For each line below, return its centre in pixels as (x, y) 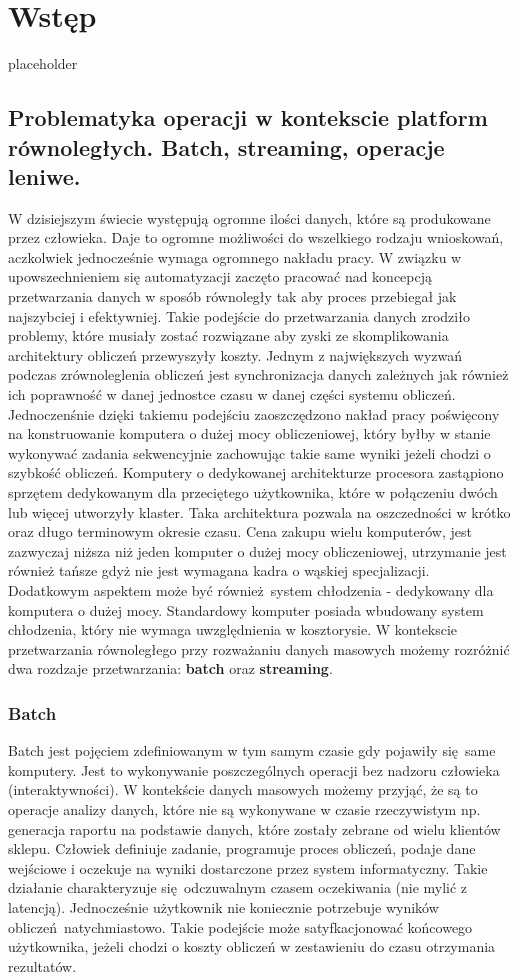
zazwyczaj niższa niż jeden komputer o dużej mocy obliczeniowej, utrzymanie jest (257, 550)
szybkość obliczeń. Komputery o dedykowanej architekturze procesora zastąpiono (256, 472)
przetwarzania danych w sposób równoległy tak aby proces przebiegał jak (232, 296)
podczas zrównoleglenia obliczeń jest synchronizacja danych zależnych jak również (258, 374)
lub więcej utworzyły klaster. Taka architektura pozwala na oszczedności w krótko (259, 511)
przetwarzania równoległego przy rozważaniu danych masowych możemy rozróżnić (259, 648)
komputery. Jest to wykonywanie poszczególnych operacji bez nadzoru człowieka (254, 769)
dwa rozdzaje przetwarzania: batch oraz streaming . (170, 668)
